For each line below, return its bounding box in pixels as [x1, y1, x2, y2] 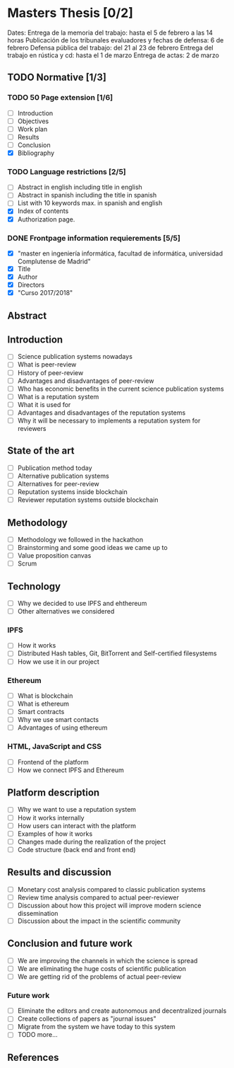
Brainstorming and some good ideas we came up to [17, 543, 168, 551]
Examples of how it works [17, 829, 93, 838]
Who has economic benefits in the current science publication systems [17, 384, 224, 393]
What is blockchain [17, 691, 73, 700]
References [7, 1051, 59, 1063]
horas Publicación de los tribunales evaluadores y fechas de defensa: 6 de [7, 35, 224, 44]
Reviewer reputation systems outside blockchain [17, 495, 159, 504]
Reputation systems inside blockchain [17, 487, 128, 496]
